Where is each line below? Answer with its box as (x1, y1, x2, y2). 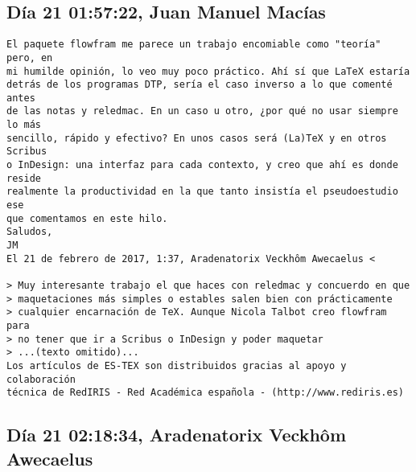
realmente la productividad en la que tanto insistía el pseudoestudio (6, 186, 398, 198)
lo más (6, 119, 41, 131)
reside (6, 172, 41, 184)
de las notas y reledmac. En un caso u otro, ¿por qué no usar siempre (6, 105, 398, 117)
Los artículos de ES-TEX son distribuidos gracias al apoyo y (6, 359, 347, 371)
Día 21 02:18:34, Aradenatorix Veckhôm (6, 422, 346, 447)
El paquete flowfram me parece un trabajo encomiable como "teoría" (6, 39, 381, 51)
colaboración (6, 373, 76, 385)
